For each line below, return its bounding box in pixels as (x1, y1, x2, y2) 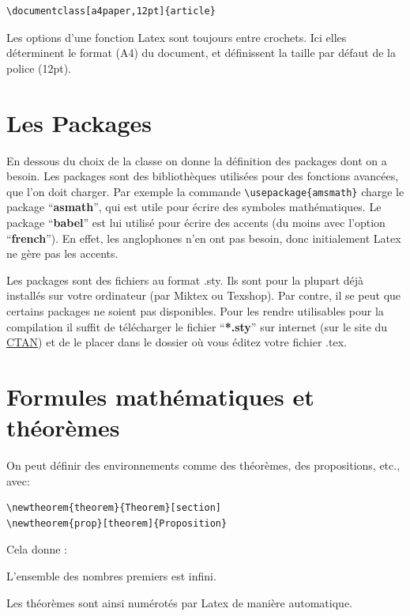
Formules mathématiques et (6, 380, 314, 412)
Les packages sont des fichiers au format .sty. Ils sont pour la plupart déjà (6, 271, 364, 288)
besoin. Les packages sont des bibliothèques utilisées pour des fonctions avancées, (6, 168, 399, 184)
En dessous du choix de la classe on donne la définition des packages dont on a (6, 152, 387, 168)
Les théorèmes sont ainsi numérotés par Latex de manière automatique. (6, 594, 352, 610)
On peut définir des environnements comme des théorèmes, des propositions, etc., (6, 457, 401, 473)
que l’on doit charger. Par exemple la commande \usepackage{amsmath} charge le (6, 183, 404, 199)
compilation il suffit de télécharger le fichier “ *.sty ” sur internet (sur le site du (6, 318, 388, 334)
